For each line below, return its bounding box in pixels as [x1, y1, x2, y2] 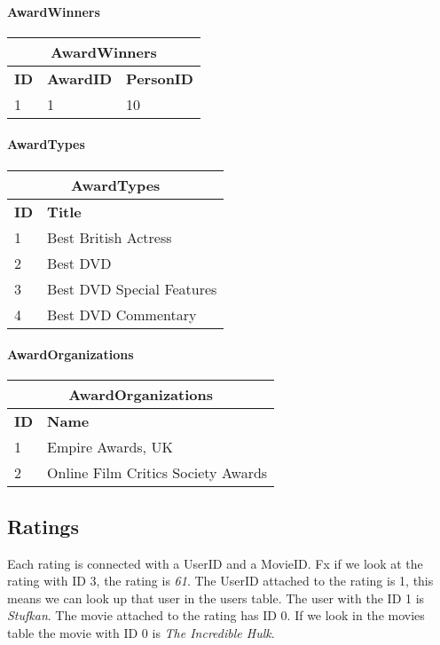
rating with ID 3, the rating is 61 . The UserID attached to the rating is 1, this [7, 571, 434, 590]
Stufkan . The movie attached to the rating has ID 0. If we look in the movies [7, 606, 425, 625]
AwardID [47, 67, 113, 89]
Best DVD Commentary [47, 303, 197, 325]
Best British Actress [47, 226, 172, 248]
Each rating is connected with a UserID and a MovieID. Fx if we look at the [7, 554, 423, 572]
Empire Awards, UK [47, 437, 173, 458]
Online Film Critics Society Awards [47, 462, 268, 484]
